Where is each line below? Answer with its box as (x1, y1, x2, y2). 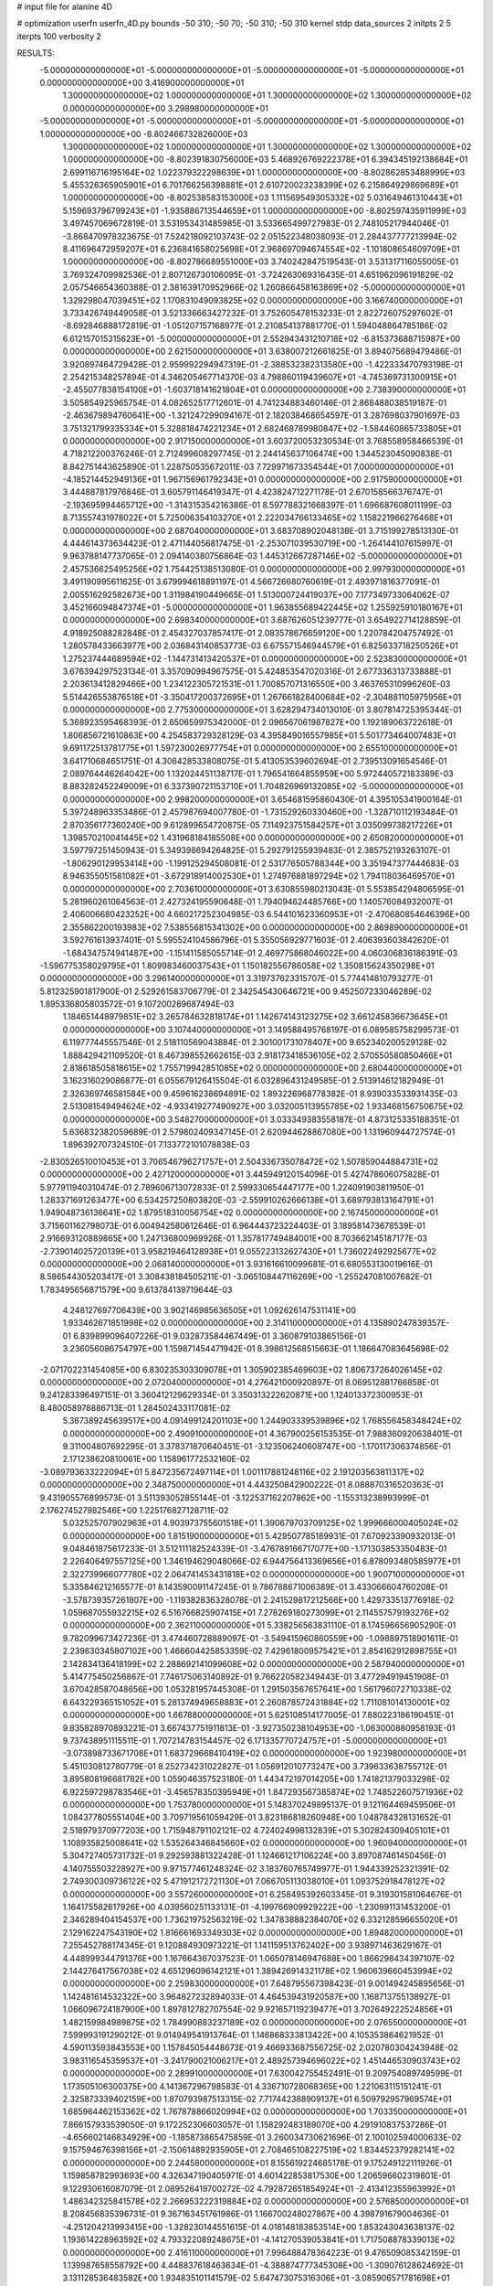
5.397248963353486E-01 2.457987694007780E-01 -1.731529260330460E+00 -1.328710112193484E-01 (62, 807, 458, 817)
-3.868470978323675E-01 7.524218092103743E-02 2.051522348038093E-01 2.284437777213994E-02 (62, 230, 457, 241)
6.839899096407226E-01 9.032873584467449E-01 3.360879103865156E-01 (73, 1330, 367, 1341)
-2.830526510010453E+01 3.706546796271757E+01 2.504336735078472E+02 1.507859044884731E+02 (39, 1156, 438, 1167)
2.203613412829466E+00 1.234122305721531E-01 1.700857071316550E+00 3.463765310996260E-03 (62, 678, 451, 689)
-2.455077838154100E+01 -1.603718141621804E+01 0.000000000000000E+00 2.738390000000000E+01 (62, 384, 467, 395)
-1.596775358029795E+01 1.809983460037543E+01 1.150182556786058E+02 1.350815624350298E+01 (39, 960, 435, 971)
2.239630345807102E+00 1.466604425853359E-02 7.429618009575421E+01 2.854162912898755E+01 (62, 1646, 457, 1657)
